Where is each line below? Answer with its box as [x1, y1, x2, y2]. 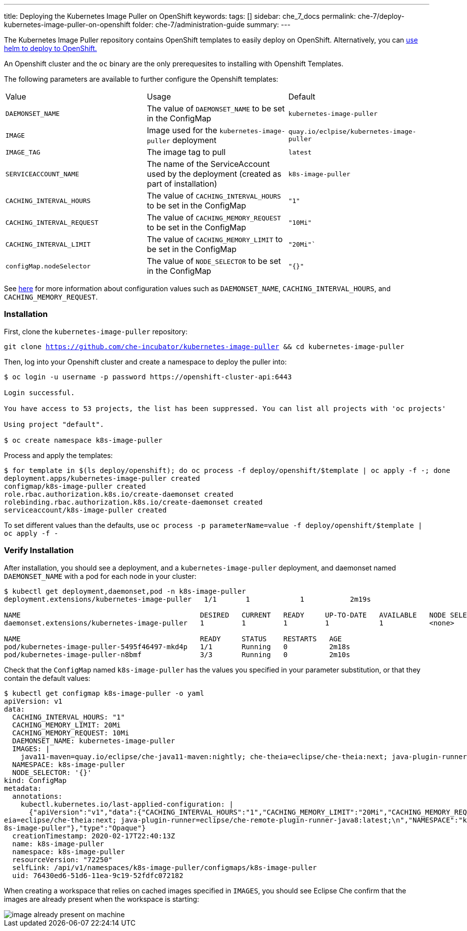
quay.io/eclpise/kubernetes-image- [288, 128, 417, 135]
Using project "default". [4, 420, 104, 428]
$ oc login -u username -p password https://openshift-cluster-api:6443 [4, 372, 292, 381]
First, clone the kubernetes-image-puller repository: [4, 327, 187, 336]
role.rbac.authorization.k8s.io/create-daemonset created [4, 490, 233, 498]
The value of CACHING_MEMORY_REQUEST [146, 212, 281, 222]
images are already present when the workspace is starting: [4, 894, 199, 903]
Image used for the [146, 125, 218, 135]
